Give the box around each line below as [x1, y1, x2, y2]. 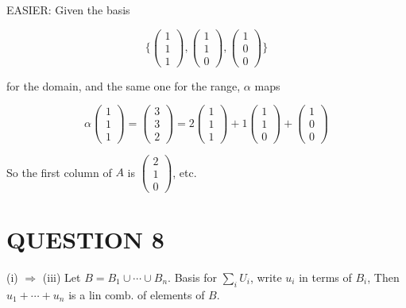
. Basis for [168, 268, 217, 285]
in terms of [299, 268, 352, 285]
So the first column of [6, 164, 112, 180]
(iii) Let [42, 268, 81, 285]
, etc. [172, 164, 197, 180]
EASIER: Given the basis [6, 2, 130, 17]
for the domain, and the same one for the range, [6, 77, 241, 94]
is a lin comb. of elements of [68, 286, 205, 302]
